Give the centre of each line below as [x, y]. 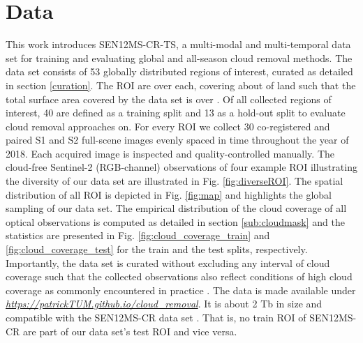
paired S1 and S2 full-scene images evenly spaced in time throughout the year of [177, 140]
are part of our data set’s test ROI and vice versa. [130, 331]
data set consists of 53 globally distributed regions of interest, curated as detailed [179, 71]
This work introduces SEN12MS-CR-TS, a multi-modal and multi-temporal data [178, 44]
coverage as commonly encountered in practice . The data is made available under [181, 290]
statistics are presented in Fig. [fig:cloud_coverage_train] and [138, 235]
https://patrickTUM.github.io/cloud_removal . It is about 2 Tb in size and [164, 304]
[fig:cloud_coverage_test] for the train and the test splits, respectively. [157, 249]
